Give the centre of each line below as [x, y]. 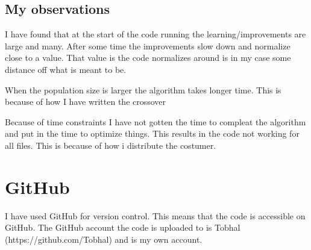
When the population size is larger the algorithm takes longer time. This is [143, 89]
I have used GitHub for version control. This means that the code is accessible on [155, 215]
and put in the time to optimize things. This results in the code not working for [152, 133]
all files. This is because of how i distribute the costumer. [111, 145]
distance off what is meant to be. [66, 69]
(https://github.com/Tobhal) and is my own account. [104, 239]
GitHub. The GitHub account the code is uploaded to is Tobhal [123, 227]
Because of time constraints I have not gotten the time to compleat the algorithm [155, 121]
